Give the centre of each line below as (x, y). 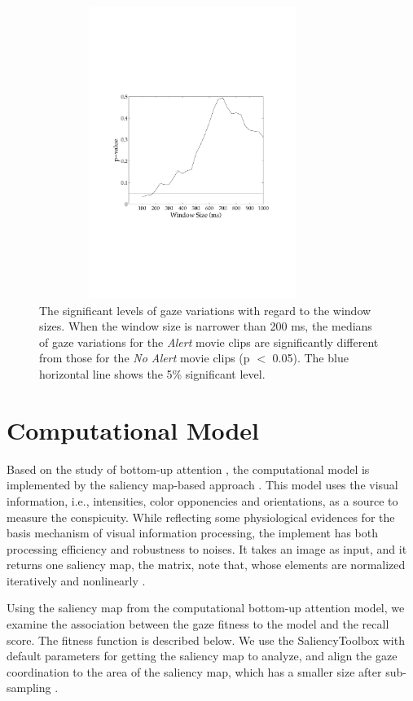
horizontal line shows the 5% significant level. (152, 374)
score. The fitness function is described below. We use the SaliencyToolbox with (206, 640)
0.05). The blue (310, 358)
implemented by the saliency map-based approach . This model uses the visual (202, 485)
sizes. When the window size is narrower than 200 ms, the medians (206, 326)
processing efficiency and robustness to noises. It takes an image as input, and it (207, 548)
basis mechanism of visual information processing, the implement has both (193, 533)
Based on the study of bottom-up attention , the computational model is (188, 469)
